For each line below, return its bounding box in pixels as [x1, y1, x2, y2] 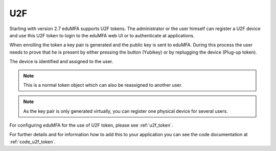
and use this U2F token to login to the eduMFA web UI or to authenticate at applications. [9, 32, 195, 38]
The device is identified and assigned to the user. [9, 59, 113, 65]
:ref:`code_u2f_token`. [9, 138, 56, 145]
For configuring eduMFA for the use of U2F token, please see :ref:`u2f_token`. [9, 122, 173, 129]
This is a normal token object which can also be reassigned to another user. [23, 82, 182, 88]
